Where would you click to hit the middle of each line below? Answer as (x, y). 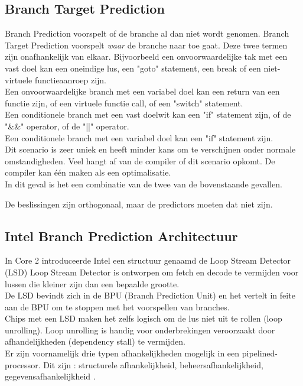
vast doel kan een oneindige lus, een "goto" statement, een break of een (133, 68)
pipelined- (260, 353)
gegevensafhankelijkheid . (50, 376)
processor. (23, 364)
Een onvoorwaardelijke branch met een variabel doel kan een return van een (142, 91)
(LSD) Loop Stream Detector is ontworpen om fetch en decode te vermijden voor (152, 272)
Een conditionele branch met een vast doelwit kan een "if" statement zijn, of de (148, 114)
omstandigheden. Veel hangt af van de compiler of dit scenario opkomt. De (140, 160)
